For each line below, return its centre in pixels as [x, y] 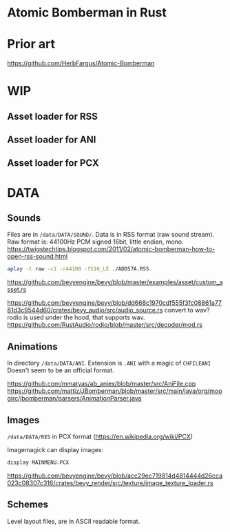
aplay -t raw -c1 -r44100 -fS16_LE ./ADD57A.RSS [78, 269]
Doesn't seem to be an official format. [61, 370]
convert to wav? [187, 310]
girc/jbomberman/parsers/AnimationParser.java [74, 398]
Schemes [28, 505]
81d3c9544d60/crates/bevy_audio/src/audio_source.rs [85, 310]
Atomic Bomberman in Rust [87, 13]
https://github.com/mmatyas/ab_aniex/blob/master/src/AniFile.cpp [102, 384]
